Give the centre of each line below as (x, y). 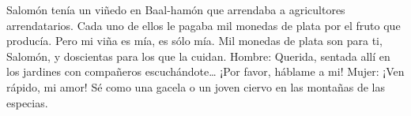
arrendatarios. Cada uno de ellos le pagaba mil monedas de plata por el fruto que (204, 25)
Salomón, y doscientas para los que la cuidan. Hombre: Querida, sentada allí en (198, 56)
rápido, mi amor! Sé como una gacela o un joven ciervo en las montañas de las (196, 86)
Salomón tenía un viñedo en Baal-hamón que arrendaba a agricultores (176, 9)
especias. (27, 102)
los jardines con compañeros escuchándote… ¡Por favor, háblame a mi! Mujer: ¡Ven (205, 71)
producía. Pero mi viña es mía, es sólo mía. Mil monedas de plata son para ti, (194, 41)
